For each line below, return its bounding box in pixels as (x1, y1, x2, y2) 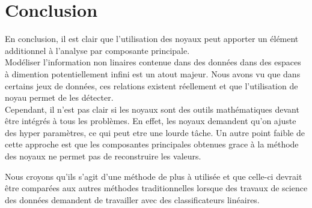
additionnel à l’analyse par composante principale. (5, 44, 190, 56)
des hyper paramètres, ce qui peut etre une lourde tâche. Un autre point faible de (5, 126, 305, 138)
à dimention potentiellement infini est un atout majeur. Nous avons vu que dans (5, 67, 301, 80)
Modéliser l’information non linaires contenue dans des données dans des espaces (5, 56, 301, 68)
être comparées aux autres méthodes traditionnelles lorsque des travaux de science (5, 182, 308, 194)
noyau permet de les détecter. (5, 91, 114, 104)
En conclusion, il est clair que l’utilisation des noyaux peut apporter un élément (5, 32, 299, 45)
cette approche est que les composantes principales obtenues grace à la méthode (5, 138, 299, 150)
